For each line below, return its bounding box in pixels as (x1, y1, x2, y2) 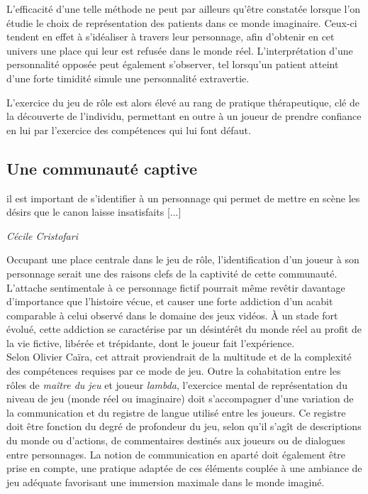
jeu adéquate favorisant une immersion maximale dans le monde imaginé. (6, 474, 325, 489)
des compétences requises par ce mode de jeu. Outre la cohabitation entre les (6, 363, 341, 378)
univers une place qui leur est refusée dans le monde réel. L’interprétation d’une (6, 43, 353, 57)
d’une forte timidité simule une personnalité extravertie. (6, 70, 250, 85)
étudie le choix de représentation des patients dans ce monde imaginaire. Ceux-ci (6, 15, 357, 30)
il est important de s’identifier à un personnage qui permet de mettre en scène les (6, 190, 360, 205)
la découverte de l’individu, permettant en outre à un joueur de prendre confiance (6, 109, 362, 123)
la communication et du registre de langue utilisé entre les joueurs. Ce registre (6, 405, 346, 419)
